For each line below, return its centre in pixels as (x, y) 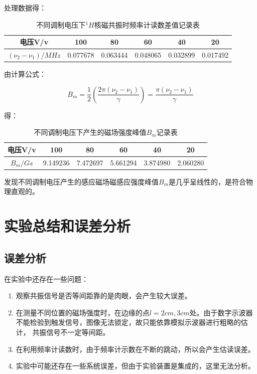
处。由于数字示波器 (221, 312)
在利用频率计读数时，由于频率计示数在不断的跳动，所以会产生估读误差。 (135, 349)
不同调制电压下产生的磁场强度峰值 (90, 132)
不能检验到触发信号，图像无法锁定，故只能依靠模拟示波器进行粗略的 (128, 322)
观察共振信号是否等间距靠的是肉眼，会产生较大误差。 (104, 296)
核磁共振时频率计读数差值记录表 (147, 24)
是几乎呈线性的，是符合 (208, 181)
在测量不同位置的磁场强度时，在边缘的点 (83, 312)
